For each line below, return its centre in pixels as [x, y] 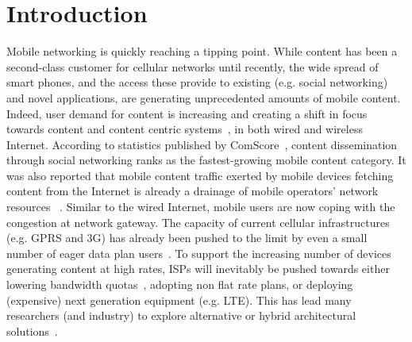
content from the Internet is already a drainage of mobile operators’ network [193, 191]
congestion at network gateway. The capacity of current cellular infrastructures [198, 222]
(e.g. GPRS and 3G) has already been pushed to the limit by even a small [187, 238]
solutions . [32, 330]
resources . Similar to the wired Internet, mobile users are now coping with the [201, 207]
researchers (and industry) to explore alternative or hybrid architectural [181, 315]
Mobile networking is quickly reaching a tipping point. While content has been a [202, 51]
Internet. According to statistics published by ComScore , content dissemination [202, 144]
